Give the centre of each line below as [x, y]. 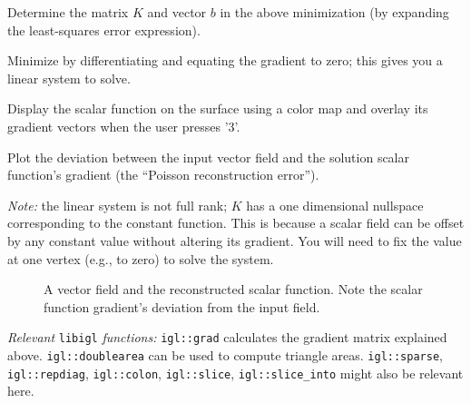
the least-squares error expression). [104, 29]
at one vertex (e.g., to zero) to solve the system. [141, 258]
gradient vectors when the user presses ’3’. [124, 126]
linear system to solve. [69, 78]
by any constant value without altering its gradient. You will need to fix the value [235, 240]
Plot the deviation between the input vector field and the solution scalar [209, 157]
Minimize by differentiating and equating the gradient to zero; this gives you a [225, 60]
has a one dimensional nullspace [335, 205]
